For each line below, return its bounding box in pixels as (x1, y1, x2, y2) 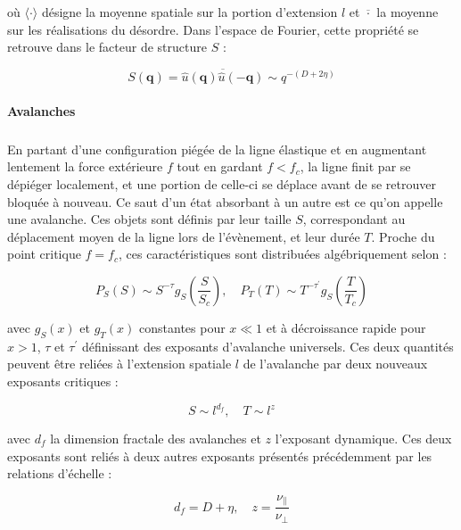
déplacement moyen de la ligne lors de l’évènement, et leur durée (7, 227, 360, 245)
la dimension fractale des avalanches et (50, 429, 261, 448)
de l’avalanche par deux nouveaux (243, 354, 428, 373)
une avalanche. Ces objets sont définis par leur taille (7, 210, 292, 228)
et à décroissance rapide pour (266, 318, 426, 336)
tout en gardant (177, 157, 263, 176)
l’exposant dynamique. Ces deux (275, 429, 452, 448)
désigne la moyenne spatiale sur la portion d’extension (41, 3, 338, 21)
